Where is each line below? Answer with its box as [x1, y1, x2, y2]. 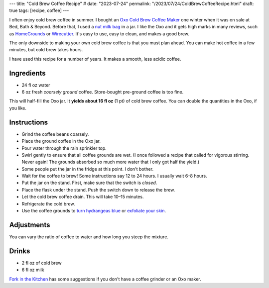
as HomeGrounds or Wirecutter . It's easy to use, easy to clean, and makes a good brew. [9, 30, 189, 37]
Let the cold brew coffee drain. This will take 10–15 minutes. [21, 194, 144, 200]
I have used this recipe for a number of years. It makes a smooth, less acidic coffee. [9, 56, 181, 62]
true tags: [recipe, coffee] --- [9, 7, 69, 13]
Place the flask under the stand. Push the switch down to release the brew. [21, 187, 175, 192]
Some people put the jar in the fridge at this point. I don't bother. [21, 166, 154, 172]
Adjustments [9, 220, 50, 229]
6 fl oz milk [21, 267, 44, 273]
